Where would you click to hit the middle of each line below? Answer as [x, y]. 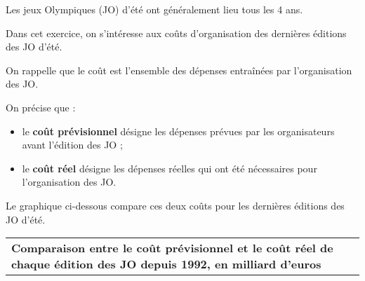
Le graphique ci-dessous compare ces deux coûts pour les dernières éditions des [175, 205]
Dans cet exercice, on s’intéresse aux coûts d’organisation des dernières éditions [176, 33]
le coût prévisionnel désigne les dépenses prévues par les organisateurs [178, 131]
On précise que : [41, 107]
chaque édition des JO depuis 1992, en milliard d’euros [166, 264]
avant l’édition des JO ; [72, 145]
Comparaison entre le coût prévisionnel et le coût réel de [172, 248]
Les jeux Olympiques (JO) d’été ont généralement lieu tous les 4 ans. [154, 9]
